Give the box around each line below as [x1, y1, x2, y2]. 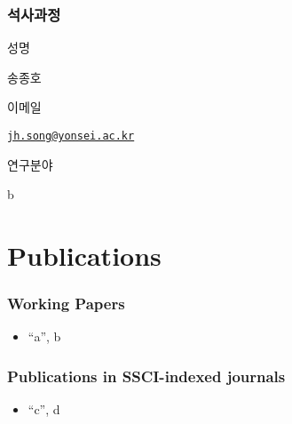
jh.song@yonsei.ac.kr [7, 130, 135, 142]
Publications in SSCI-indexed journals [7, 364, 286, 387]
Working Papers [7, 292, 125, 315]
